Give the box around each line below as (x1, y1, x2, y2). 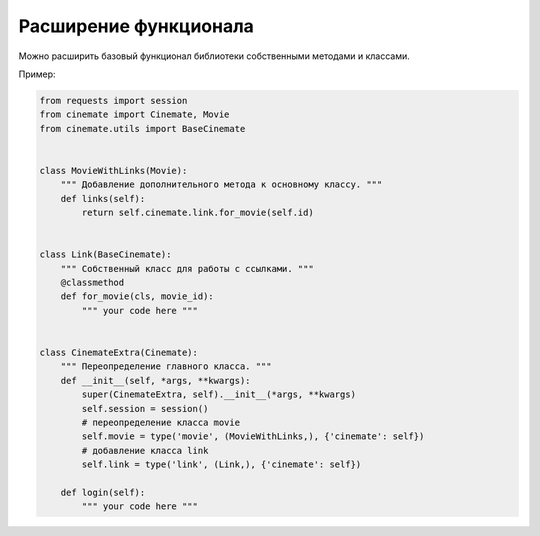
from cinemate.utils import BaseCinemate (39, 123, 246, 134)
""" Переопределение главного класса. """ (60, 361, 272, 372)
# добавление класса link (81, 445, 209, 456)
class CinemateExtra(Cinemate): (39, 346, 199, 358)
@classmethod (60, 277, 125, 288)
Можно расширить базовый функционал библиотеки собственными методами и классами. (18, 50, 410, 62)
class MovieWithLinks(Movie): (39, 165, 188, 176)
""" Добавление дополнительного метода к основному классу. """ (60, 179, 383, 190)
